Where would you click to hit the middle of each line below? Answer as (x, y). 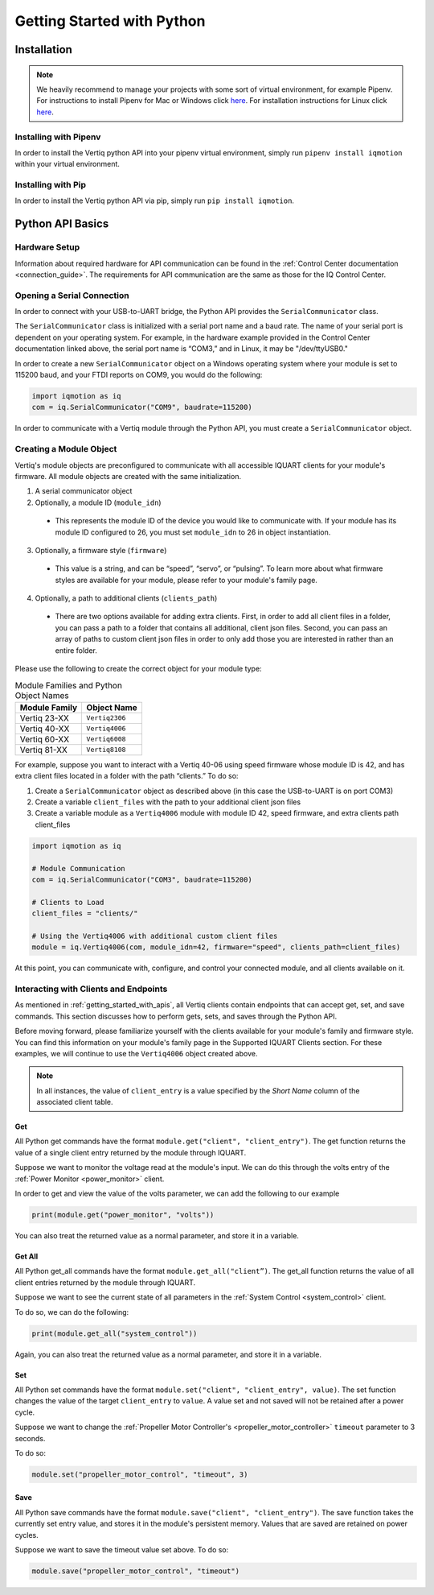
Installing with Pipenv (58, 137)
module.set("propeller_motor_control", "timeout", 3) (140, 1474)
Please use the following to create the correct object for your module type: (138, 669)
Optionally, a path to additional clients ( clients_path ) (126, 598)
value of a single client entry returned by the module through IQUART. (131, 1152)
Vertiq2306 (106, 718)
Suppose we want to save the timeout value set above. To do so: (122, 1550)
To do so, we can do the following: (72, 1312)
